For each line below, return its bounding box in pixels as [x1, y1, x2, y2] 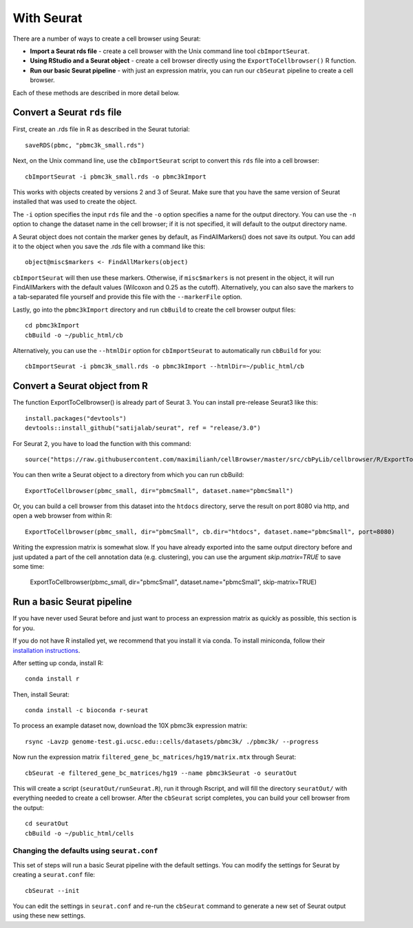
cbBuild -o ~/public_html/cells [25, 829, 134, 837]
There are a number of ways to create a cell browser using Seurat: [12, 34, 201, 43]
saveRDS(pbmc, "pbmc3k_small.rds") [25, 141, 145, 149]
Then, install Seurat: [12, 690, 70, 698]
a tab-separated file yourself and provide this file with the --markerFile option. [12, 293, 242, 301]
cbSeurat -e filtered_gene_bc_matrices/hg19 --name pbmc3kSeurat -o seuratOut [25, 769, 297, 777]
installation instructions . [12, 646, 81, 654]
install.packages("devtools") [25, 414, 127, 422]
